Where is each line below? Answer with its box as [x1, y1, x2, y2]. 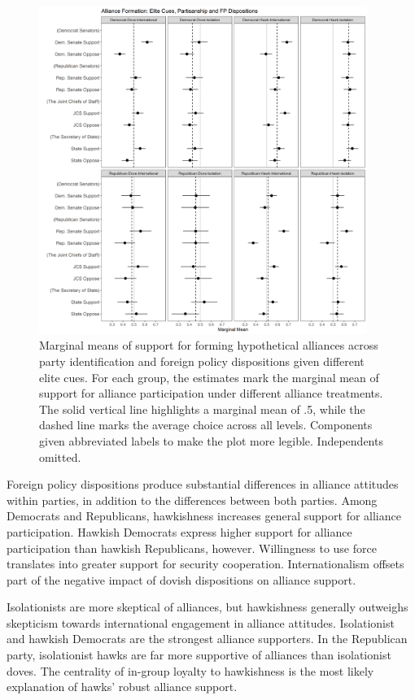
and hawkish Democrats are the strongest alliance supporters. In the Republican [7, 630, 408, 647]
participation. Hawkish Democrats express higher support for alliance [7, 523, 352, 540]
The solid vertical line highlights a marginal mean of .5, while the [39, 400, 365, 417]
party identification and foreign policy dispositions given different [39, 352, 365, 369]
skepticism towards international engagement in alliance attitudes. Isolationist [7, 614, 395, 631]
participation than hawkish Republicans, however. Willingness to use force [7, 539, 377, 556]
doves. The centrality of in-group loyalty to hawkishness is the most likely [7, 662, 374, 679]
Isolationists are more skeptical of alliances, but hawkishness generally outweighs [7, 598, 408, 615]
